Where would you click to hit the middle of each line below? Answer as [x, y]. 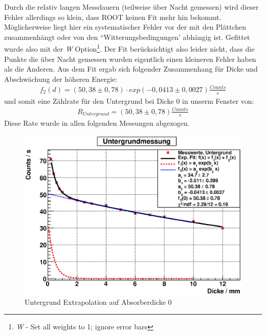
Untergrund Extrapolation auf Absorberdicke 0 [98, 301]
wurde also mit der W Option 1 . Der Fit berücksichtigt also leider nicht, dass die [129, 48]
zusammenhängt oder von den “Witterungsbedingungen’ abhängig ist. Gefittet [127, 37]
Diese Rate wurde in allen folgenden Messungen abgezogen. [97, 123]
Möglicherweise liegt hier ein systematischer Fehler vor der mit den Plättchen [125, 27]
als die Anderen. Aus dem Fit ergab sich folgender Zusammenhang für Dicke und [131, 69]
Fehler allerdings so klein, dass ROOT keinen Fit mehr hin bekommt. [113, 17]
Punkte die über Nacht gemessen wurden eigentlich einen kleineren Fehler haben [130, 59]
